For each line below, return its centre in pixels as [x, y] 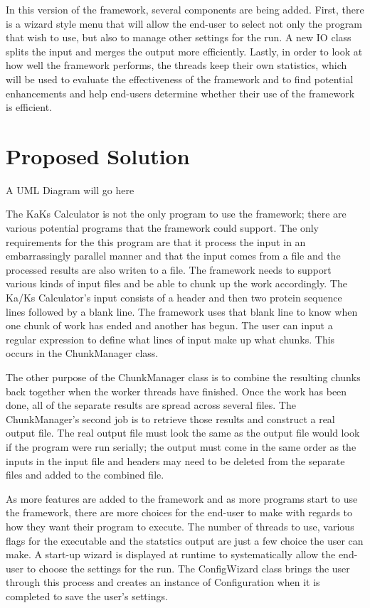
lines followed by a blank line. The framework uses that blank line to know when [182, 311]
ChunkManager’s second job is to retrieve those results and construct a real [170, 418]
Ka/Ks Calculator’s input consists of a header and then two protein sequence [174, 298]
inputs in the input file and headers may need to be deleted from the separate [175, 460]
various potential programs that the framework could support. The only [162, 228]
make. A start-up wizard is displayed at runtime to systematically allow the [171, 554]
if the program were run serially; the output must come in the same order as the [181, 446]
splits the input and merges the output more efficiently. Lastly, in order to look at [184, 51]
